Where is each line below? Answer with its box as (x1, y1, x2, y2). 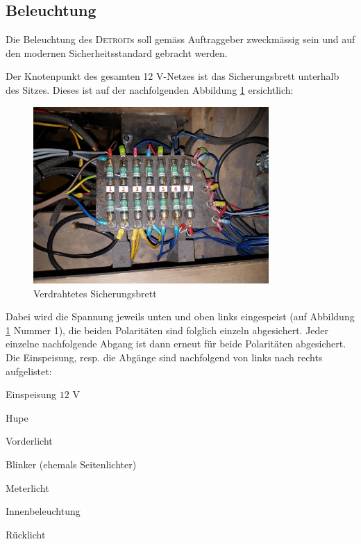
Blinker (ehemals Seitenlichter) (6, 456, 137, 471)
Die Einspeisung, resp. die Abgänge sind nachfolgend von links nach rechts (6, 349, 323, 364)
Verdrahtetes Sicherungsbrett (33, 286, 157, 300)
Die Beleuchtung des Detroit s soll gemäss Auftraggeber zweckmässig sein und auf (6, 32, 355, 47)
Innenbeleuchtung (6, 504, 81, 518)
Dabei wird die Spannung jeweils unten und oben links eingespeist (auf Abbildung (6, 309, 355, 324)
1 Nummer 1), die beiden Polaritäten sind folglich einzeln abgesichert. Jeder (6, 322, 329, 337)
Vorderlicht (6, 434, 53, 448)
